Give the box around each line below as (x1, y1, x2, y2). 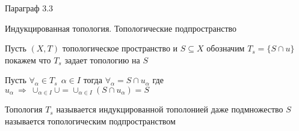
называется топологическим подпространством (5, 115, 176, 127)
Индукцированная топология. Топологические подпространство (5, 22, 237, 34)
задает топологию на (64, 53, 140, 66)
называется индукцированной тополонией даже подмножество (56, 103, 283, 115)
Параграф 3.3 (5, 2, 54, 14)
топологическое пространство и (62, 42, 178, 54)
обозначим (206, 42, 245, 54)
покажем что (5, 53, 51, 66)
